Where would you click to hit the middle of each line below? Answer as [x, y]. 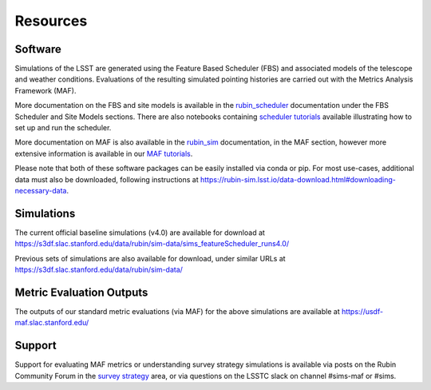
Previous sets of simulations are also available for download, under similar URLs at [150, 258]
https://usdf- [362, 311]
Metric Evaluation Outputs [81, 292]
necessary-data [41, 190]
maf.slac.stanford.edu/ [52, 323]
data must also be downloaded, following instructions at [107, 179]
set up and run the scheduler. [63, 128]
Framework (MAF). [45, 90]
